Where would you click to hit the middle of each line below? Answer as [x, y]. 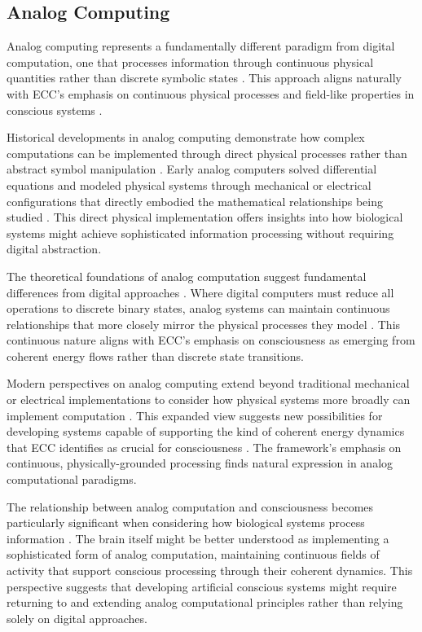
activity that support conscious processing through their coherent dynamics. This [210, 571]
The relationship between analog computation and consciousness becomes [190, 506]
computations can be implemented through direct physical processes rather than [207, 153]
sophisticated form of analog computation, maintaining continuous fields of [193, 554]
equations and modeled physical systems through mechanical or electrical [189, 184]
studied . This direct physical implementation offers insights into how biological [205, 217]
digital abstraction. [54, 249]
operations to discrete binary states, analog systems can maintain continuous [198, 308]
